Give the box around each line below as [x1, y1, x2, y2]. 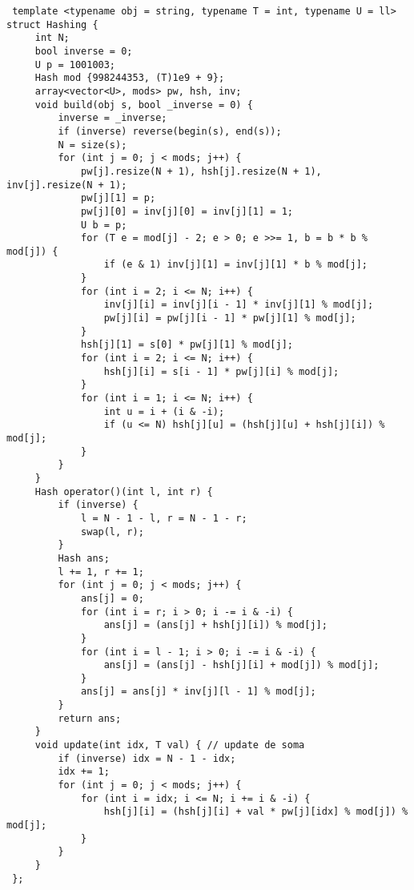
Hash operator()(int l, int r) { [34, 485, 213, 497]
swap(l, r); [81, 526, 144, 538]
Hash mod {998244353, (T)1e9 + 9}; [34, 72, 225, 84]
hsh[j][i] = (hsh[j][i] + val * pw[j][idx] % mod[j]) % [103, 806, 408, 818]
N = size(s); [58, 139, 127, 151]
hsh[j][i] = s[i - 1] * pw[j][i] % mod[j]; [103, 365, 340, 377]
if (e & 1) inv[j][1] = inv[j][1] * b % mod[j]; [103, 259, 368, 271]
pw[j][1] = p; [81, 192, 156, 204]
